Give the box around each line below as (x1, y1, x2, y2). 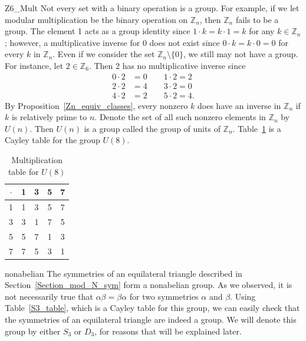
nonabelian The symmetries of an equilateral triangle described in (5, 267, 242, 279)
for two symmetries (129, 290, 199, 302)
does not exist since (149, 36, 220, 48)
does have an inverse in (198, 99, 281, 111)
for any (249, 25, 275, 37)
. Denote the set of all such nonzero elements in (94, 111, 266, 123)
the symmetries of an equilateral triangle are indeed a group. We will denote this (5, 313, 297, 326)
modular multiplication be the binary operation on (5, 13, 188, 25)
